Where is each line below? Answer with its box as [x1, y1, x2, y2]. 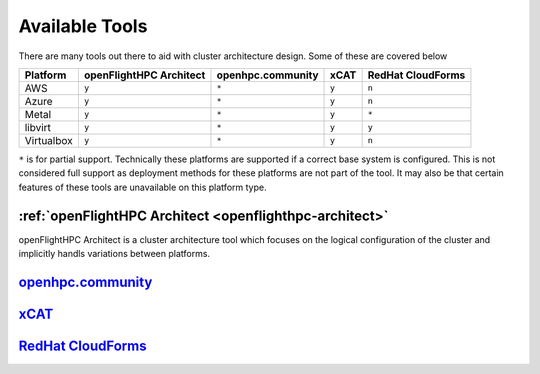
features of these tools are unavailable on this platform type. [18, 181, 267, 193]
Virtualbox [24, 133, 74, 147]
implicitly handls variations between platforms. [18, 248, 210, 260]
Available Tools [18, 15, 148, 37]
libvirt [24, 120, 52, 134]
